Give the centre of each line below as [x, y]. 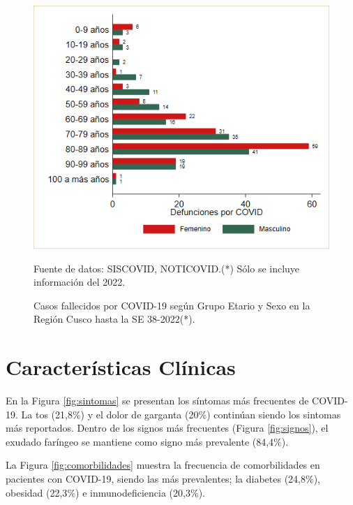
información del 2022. [80, 282]
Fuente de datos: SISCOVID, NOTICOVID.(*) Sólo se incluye [167, 268]
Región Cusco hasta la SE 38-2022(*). [114, 319]
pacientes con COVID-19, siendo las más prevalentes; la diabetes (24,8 [156, 479]
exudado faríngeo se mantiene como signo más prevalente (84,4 [140, 441]
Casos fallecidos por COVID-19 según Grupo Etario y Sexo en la [172, 305]
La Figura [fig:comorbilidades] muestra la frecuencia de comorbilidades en [163, 465]
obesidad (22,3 [37, 492]
